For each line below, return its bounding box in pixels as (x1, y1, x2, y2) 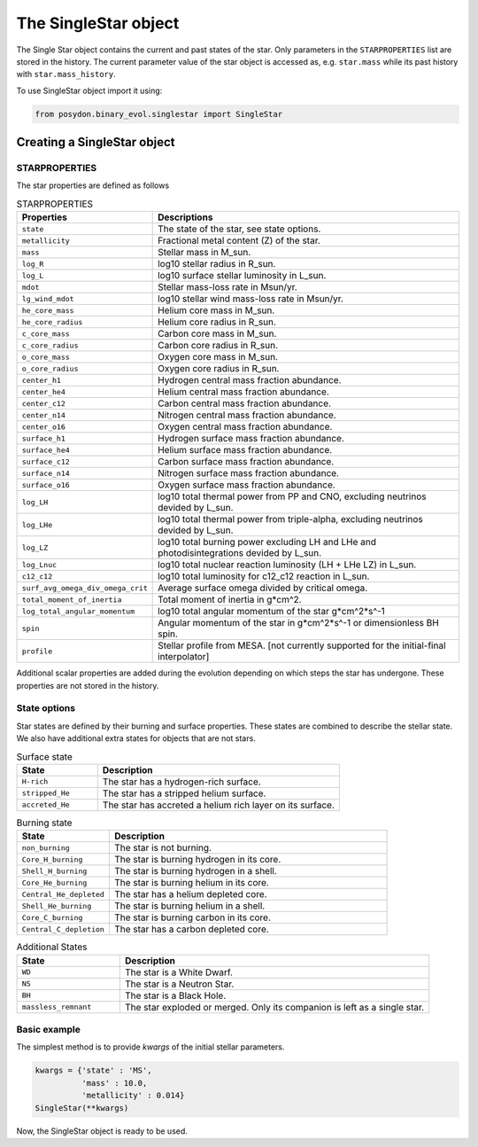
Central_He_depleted (21, 889, 105, 899)
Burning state (16, 816, 73, 829)
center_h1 (21, 375, 62, 385)
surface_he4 (21, 445, 70, 455)
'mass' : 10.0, (81, 1078, 148, 1088)
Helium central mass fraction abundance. (158, 386, 329, 398)
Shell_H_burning (21, 866, 88, 876)
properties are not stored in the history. (16, 680, 159, 691)
